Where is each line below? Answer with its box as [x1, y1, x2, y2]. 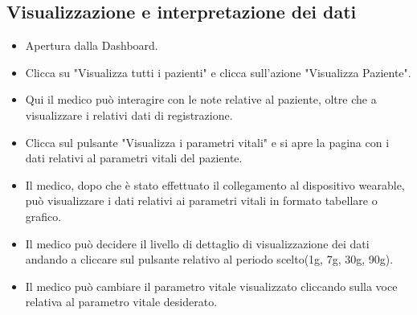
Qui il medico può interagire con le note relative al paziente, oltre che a [25, 91, 377, 108]
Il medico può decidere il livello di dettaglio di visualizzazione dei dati [25, 235, 370, 252]
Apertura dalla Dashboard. [25, 37, 158, 54]
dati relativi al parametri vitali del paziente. [25, 149, 243, 166]
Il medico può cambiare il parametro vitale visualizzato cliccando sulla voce [25, 277, 398, 294]
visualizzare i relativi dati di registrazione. [25, 106, 233, 123]
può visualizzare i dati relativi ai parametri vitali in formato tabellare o [25, 192, 378, 209]
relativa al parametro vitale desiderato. [25, 293, 218, 310]
